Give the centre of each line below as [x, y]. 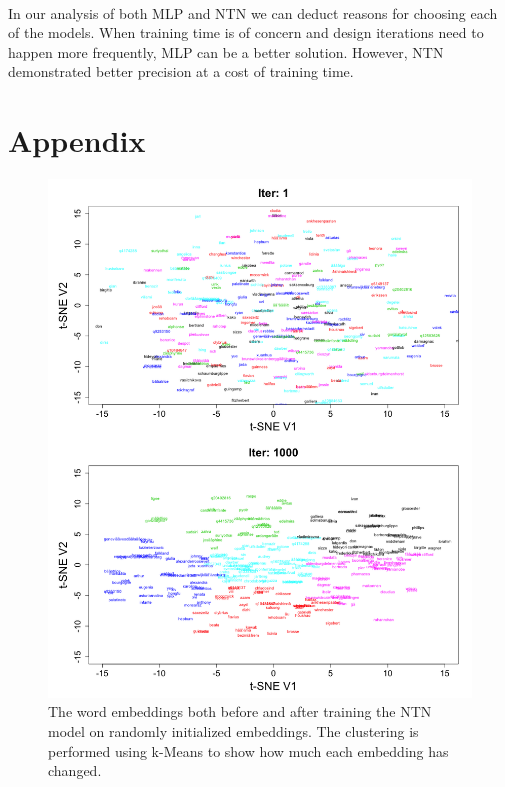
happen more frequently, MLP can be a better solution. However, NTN [226, 51]
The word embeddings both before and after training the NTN [240, 711]
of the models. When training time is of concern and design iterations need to [246, 32]
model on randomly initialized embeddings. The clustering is [233, 731]
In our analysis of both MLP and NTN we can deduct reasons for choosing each [253, 12]
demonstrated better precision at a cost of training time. [181, 71]
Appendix [77, 140]
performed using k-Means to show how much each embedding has [248, 750]
